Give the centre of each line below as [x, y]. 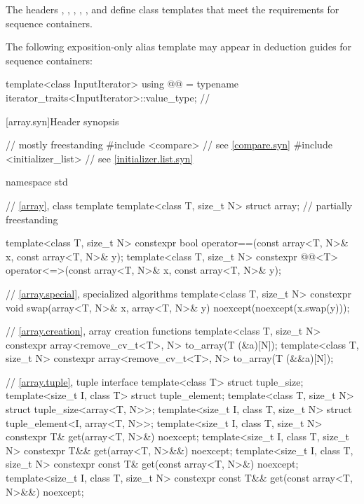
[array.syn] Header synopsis [62, 121]
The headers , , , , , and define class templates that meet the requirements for [173, 9]
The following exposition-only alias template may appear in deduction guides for [179, 47]
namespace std [37, 182]
